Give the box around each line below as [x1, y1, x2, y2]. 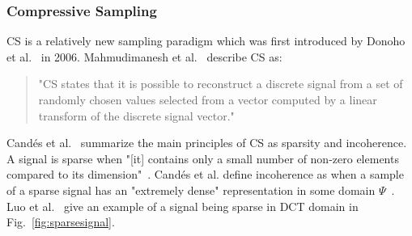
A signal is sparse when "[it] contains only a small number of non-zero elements [6, 150, 399, 166]
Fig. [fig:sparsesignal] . [6, 213, 115, 230]
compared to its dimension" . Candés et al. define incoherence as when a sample [6, 166, 404, 183]
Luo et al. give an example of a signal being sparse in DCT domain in [6, 197, 359, 214]
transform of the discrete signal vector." [38, 107, 235, 124]
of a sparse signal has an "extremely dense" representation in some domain [6, 181, 376, 198]
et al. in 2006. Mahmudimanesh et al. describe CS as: [6, 48, 282, 65]
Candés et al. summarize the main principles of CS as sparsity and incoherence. [6, 134, 407, 151]
